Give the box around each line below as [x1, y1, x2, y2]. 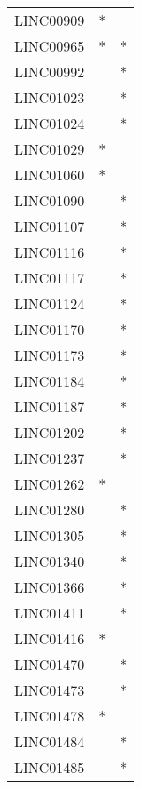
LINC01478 [14, 705, 85, 726]
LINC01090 [14, 190, 85, 211]
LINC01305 [14, 525, 85, 546]
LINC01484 [14, 731, 85, 752]
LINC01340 [14, 551, 85, 571]
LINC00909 [14, 10, 85, 30]
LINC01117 [14, 267, 85, 288]
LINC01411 [14, 602, 85, 623]
